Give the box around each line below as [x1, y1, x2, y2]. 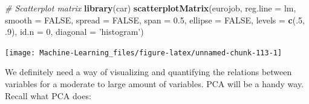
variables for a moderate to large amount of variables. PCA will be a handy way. [5, 78, 304, 90]
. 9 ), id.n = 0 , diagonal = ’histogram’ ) [5, 25, 144, 38]
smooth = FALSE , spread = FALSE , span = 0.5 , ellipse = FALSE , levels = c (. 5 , [5, 13, 305, 26]
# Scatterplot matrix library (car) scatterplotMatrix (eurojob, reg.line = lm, [5, 2, 296, 14]
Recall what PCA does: [5, 89, 91, 102]
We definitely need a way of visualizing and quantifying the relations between [5, 66, 292, 78]
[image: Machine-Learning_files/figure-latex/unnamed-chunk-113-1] [5, 48, 282, 57]
